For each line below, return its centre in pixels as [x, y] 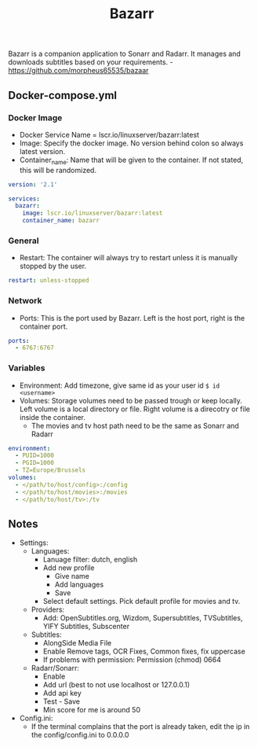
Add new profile [69, 568]
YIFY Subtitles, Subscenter [86, 627]
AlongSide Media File [77, 643]
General [24, 241]
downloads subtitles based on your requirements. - [91, 62]
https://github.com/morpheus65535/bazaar [78, 71]
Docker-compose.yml [63, 95]
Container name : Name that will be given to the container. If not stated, [131, 160]
